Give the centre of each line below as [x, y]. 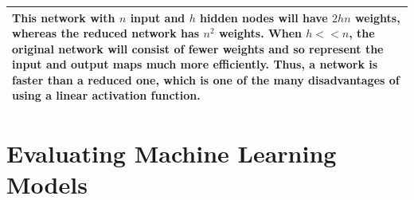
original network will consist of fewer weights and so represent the [198, 48]
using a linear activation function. [106, 95]
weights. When [260, 33]
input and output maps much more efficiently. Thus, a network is [195, 64]
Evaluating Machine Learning [172, 153]
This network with [64, 17]
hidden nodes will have [264, 17]
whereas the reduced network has [106, 33]
